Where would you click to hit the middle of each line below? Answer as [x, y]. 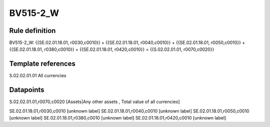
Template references [42, 64]
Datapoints [27, 90]
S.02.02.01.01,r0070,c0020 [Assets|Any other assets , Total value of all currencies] [94, 102]
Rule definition [32, 31]
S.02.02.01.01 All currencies [38, 76]
